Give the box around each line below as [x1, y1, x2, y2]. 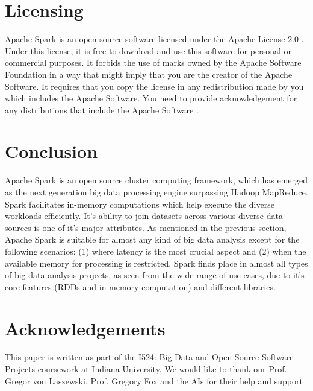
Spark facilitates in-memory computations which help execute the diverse [5, 197, 274, 210]
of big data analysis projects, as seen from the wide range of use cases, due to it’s [5, 269, 305, 281]
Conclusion [5, 139, 98, 164]
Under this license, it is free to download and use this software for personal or [5, 44, 291, 57]
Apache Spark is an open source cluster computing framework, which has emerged [5, 174, 308, 186]
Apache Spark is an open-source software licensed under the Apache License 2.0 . [5, 33, 304, 45]
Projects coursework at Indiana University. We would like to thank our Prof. [5, 363, 287, 375]
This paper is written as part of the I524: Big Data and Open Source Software [5, 351, 294, 363]
